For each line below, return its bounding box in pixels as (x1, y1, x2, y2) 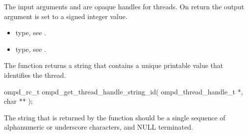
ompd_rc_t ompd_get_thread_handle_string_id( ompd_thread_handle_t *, (4, 86, 243, 96)
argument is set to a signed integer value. (4, 11, 127, 21)
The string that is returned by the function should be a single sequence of (4, 112, 225, 122)
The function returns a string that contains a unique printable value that (4, 60, 223, 70)
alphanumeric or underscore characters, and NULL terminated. (4, 122, 193, 132)
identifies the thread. (4, 69, 66, 80)
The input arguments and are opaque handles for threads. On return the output (4, 1, 245, 11)
